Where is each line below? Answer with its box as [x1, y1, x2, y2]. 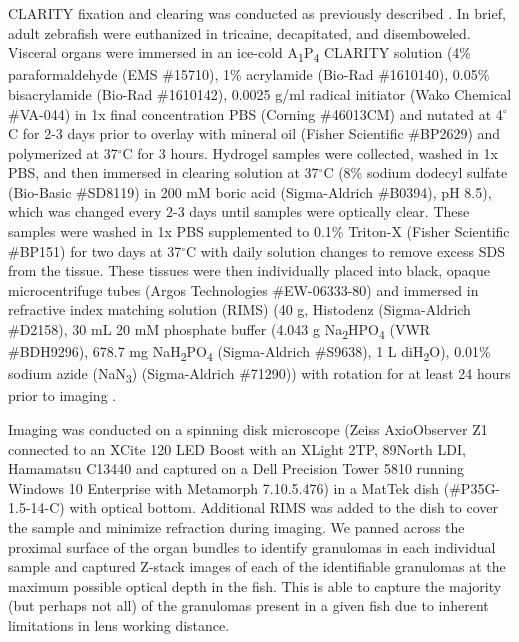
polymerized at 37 [8, 142, 118, 163]
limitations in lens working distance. [8, 614, 230, 635]
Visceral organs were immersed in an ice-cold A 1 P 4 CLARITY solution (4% [8, 42, 472, 65]
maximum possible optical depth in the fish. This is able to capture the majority [8, 575, 502, 596]
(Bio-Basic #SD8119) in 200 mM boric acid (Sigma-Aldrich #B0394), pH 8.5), [8, 181, 492, 202]
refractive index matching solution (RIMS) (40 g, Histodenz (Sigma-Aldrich [8, 299, 471, 320]
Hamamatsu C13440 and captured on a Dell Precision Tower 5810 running [8, 458, 465, 479]
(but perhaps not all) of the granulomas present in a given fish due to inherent [8, 595, 489, 616]
